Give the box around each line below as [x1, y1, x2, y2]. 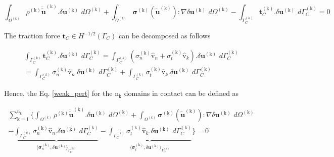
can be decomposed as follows [119, 30, 211, 40]
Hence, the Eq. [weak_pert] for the [4, 88, 113, 98]
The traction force [4, 30, 60, 40]
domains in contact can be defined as [124, 88, 239, 98]
